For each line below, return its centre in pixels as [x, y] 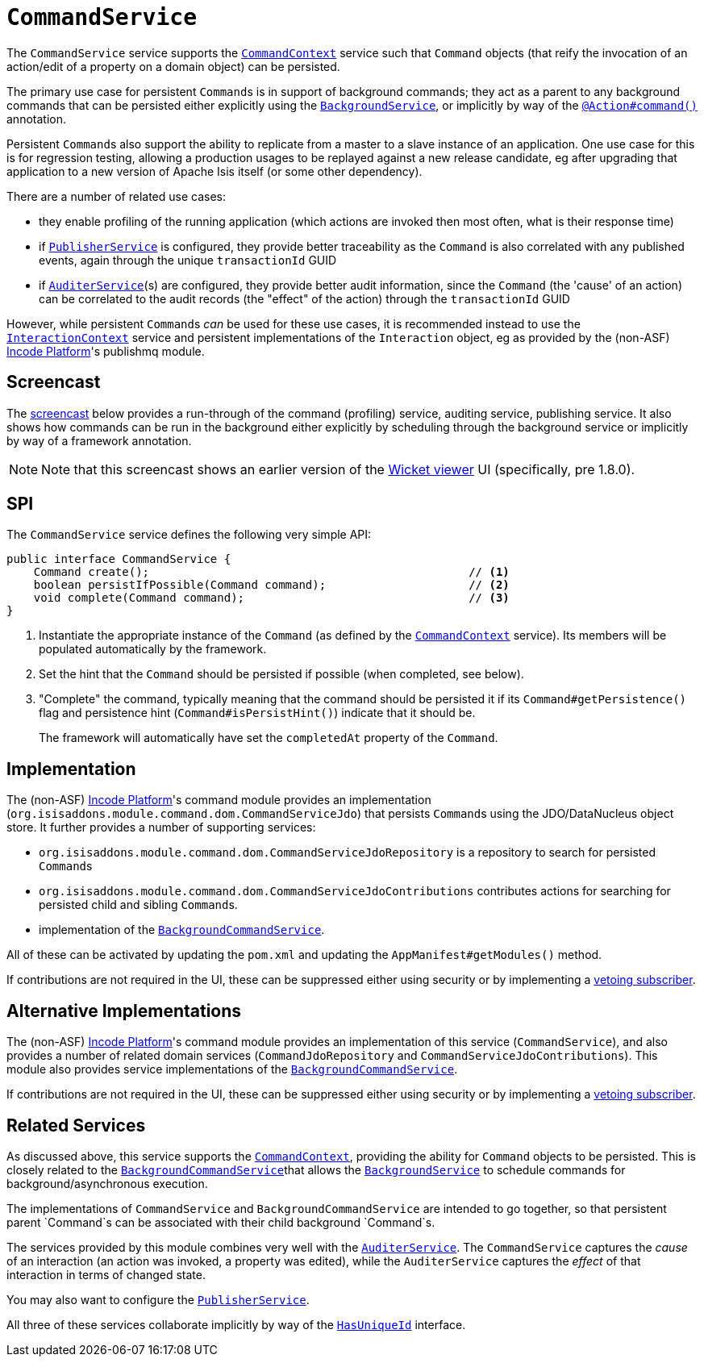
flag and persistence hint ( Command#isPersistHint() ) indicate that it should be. [257, 713]
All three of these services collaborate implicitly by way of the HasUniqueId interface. [236, 1324]
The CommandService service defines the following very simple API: [189, 535]
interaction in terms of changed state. [106, 1274]
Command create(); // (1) [271, 572]
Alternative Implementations [124, 1011]
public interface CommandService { [119, 559]
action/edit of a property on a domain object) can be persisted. [173, 66]
